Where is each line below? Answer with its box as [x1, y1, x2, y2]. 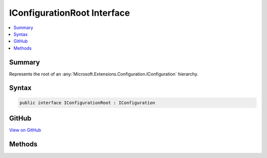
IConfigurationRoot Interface [9, 7, 131, 18]
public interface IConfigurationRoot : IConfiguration [19, 100, 155, 105]
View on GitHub [9, 127, 42, 133]
